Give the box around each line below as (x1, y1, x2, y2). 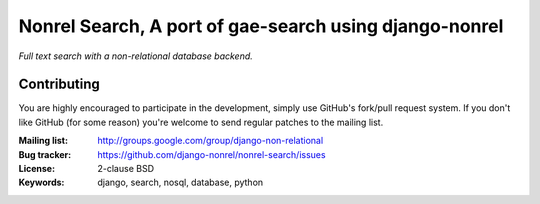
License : (18, 163, 55, 175)
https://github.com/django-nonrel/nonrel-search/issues (97, 148, 326, 160)
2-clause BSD (97, 163, 155, 175)
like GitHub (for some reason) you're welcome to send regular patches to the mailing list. (18, 116, 384, 128)
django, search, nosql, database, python (97, 176, 264, 189)
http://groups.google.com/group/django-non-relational (97, 135, 324, 147)
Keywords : (18, 176, 65, 189)
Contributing (18, 76, 100, 93)
